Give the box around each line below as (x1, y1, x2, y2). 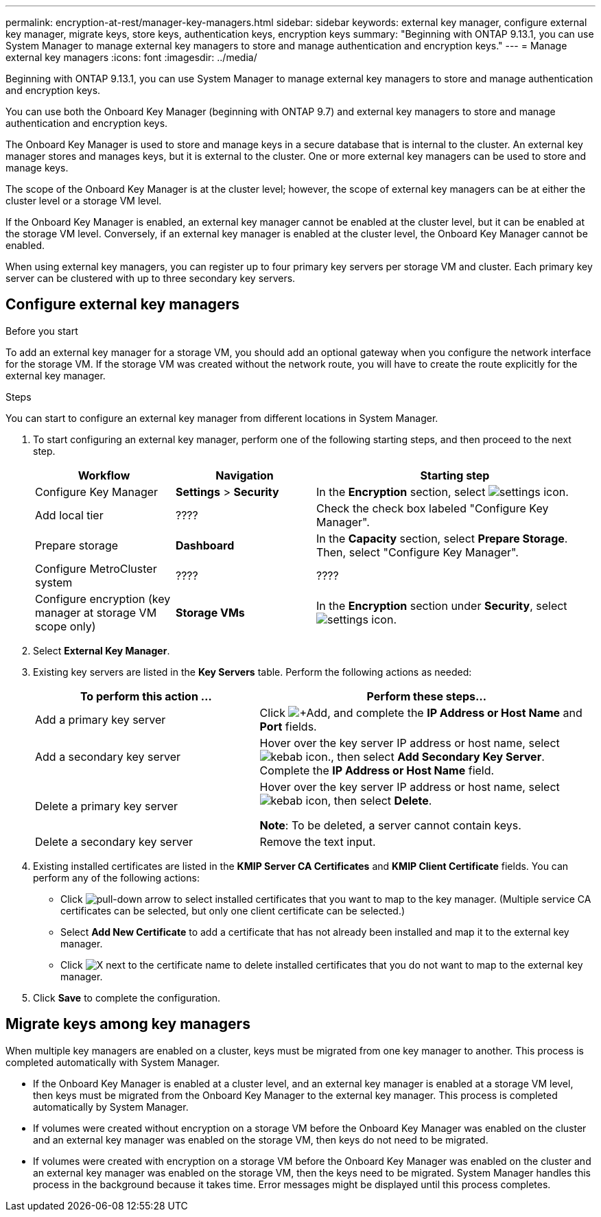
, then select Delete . (327, 793, 432, 807)
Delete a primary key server (35, 799, 178, 813)
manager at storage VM (35, 605, 157, 619)
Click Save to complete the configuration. (33, 991, 221, 1004)
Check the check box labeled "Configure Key (316, 501, 549, 515)
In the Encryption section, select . (316, 484, 569, 499)
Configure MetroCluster (35, 561, 157, 576)
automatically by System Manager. (33, 1100, 189, 1113)
